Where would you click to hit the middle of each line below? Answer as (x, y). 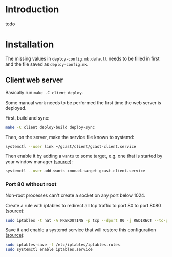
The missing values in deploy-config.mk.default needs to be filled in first (82, 58)
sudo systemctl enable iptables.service (49, 250)
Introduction (32, 9)
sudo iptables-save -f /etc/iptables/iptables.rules (63, 245)
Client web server (34, 80)
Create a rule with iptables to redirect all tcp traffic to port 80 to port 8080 (83, 205)
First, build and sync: (27, 118)
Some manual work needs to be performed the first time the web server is (83, 102)
